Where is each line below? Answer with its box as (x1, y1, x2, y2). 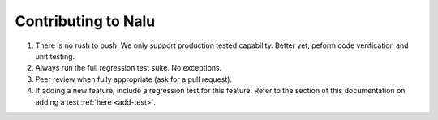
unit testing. (35, 51, 75, 61)
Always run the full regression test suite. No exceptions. (35, 63, 222, 73)
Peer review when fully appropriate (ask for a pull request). (35, 74, 233, 84)
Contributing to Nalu (15, 12, 156, 30)
